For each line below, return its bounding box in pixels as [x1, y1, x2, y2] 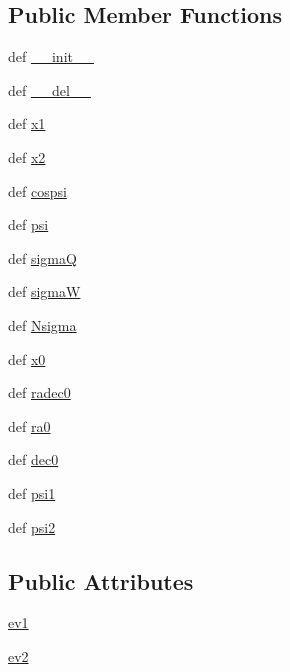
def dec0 [8, 449, 59, 470]
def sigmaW [8, 281, 81, 302]
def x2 [8, 146, 46, 167]
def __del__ [8, 79, 91, 100]
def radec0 [8, 382, 71, 403]
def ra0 [8, 415, 51, 436]
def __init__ [8, 46, 94, 67]
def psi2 [8, 516, 56, 537]
